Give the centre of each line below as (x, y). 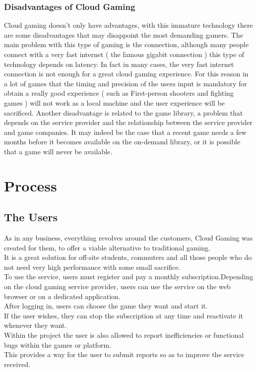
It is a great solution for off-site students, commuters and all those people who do (128, 257)
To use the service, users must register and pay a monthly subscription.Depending (129, 277)
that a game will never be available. (58, 151)
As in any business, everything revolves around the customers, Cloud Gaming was (128, 238)
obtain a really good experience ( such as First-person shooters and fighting (119, 93)
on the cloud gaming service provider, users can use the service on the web (117, 286)
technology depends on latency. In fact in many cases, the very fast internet (119, 64)
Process (31, 185)
